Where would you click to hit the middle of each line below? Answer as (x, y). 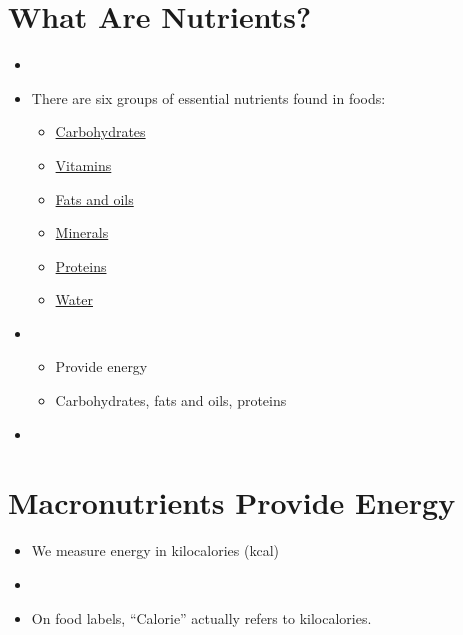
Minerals (82, 232)
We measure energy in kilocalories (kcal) (155, 550)
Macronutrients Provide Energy (232, 502)
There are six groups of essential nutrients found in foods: (208, 97)
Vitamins (83, 164)
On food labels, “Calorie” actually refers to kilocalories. (201, 617)
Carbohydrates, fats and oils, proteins (171, 400)
